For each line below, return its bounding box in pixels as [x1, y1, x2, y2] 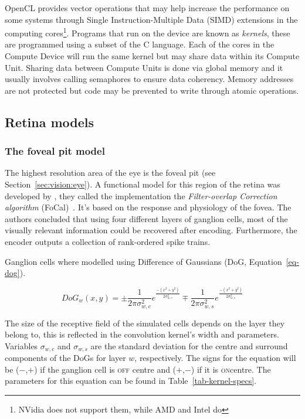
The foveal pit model [5, 144, 105, 158]
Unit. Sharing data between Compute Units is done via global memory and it [5, 61, 283, 73]
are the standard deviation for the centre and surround [90, 339, 288, 352]
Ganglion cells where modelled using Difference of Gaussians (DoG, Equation [5, 255, 282, 267]
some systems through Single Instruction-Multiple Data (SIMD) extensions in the [5, 13, 298, 25]
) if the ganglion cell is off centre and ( [34, 363, 177, 375]
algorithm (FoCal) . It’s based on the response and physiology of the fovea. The [5, 201, 292, 213]
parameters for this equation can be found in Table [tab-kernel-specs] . [5, 374, 257, 387]
